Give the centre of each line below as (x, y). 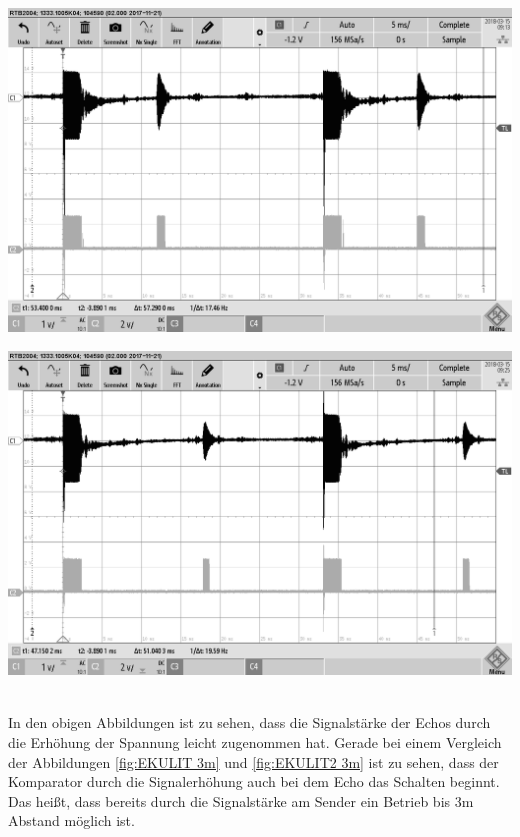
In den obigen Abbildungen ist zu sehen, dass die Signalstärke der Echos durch (249, 722)
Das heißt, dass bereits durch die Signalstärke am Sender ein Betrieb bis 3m (241, 800)
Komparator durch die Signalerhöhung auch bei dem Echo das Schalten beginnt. (254, 781)
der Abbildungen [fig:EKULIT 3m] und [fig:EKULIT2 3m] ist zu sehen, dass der (253, 761)
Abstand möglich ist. (71, 820)
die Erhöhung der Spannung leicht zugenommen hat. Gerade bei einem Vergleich (255, 742)
